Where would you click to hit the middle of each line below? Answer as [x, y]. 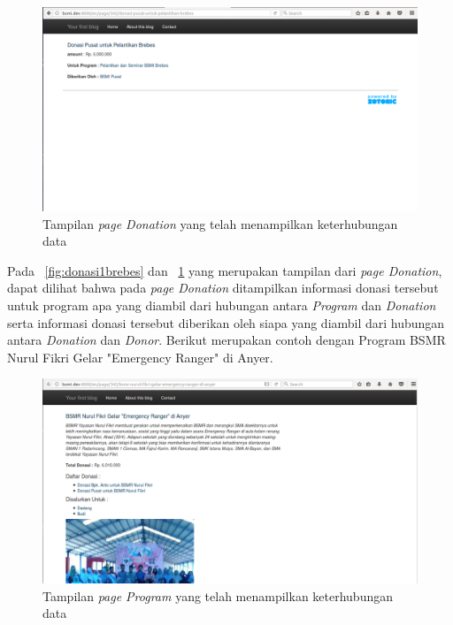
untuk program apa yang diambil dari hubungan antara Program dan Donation [222, 305]
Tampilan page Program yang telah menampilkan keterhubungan [218, 595]
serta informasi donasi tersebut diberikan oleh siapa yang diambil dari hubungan [226, 322]
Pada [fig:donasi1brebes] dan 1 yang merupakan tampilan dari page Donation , [225, 270]
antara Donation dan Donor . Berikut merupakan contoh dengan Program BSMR [226, 340]
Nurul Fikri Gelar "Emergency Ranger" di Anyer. [140, 357]
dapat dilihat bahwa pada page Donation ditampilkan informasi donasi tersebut [223, 288]
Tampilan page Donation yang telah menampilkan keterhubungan [220, 223]
